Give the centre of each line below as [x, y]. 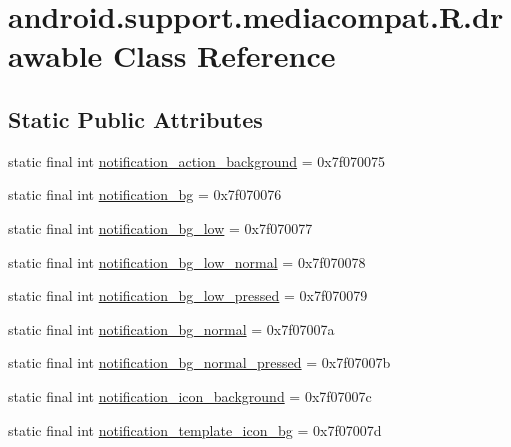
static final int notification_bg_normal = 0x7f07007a [171, 328]
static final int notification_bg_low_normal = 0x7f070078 [187, 261]
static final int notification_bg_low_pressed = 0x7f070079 [188, 295]
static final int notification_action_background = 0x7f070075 [197, 160]
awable [55, 55]
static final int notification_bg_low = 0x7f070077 [160, 227]
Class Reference [224, 55]
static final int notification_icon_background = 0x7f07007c [190, 395]
